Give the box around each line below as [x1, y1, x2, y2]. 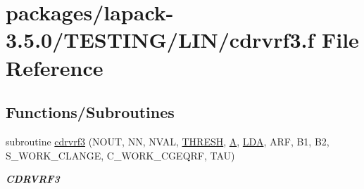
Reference [6, 53, 103, 82]
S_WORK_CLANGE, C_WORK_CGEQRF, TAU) [6, 148, 235, 162]
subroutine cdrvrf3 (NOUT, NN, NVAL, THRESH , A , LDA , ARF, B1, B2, [6, 133, 330, 148]
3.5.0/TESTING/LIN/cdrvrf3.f [6, 25, 315, 54]
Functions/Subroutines [6, 101, 175, 123]
